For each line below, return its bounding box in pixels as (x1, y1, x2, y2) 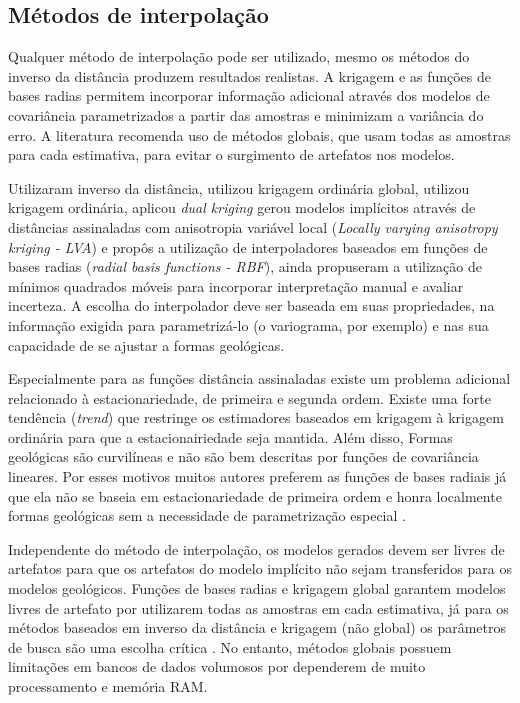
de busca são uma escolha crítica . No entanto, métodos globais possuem (8, 636, 452, 657)
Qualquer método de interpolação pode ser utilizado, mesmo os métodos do (8, 46, 470, 67)
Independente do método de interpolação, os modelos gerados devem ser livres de (8, 538, 505, 559)
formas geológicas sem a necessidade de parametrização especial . (8, 505, 406, 526)
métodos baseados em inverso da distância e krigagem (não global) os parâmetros (8, 617, 507, 638)
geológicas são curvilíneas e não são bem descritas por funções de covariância (8, 446, 479, 467)
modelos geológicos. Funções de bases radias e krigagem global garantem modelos (8, 578, 506, 599)
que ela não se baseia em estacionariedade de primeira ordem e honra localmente (8, 485, 502, 506)
